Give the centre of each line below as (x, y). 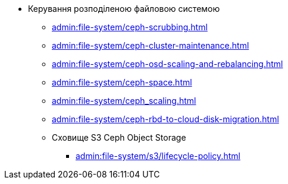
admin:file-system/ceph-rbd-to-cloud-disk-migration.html (165, 119)
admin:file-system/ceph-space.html (122, 82)
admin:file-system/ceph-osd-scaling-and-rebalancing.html (168, 64)
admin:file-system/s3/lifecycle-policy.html (158, 156)
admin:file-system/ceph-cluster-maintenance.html (151, 45)
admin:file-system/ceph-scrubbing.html (130, 27)
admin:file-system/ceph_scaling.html (124, 101)
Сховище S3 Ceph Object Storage (119, 137)
